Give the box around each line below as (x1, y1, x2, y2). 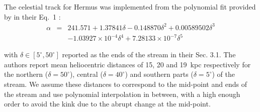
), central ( (69, 69, 103, 79)
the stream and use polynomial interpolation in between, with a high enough (4, 88, 240, 99)
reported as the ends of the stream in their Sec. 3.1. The (62, 49, 236, 60)
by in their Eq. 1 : (4, 11, 61, 22)
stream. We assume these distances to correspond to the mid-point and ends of (4, 79, 247, 89)
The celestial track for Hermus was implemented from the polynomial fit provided (4, 2, 256, 12)
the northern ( (4, 69, 48, 79)
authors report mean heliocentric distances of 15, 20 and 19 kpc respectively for (4, 59, 251, 69)
